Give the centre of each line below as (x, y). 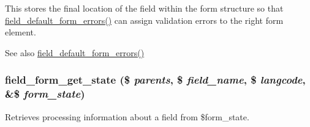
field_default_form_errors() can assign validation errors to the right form (144, 20)
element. (21, 32)
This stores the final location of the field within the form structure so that (144, 8)
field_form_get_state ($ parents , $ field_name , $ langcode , (155, 80)
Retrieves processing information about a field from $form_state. (127, 116)
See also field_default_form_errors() (75, 52)
